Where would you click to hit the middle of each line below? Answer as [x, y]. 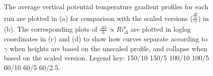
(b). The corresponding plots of [51, 29]
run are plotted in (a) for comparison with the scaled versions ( [98, 18]
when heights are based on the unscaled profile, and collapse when [108, 48]
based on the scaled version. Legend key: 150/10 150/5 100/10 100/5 [106, 58]
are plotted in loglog [161, 29]
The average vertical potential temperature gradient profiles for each [106, 7]
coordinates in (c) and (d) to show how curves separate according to [106, 39]
